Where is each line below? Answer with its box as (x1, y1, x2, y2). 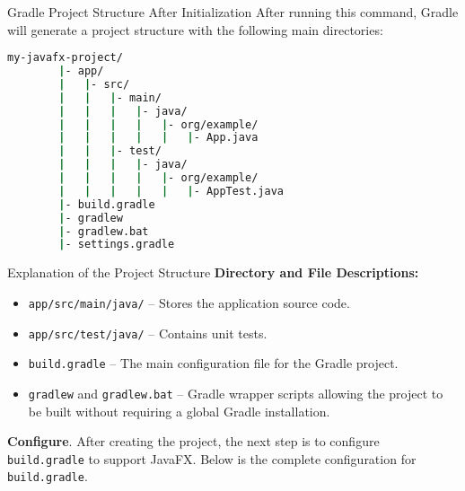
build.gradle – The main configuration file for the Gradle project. (28, 354, 399, 373)
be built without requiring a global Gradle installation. (28, 401, 330, 420)
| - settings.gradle (58, 238, 175, 251)
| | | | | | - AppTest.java (58, 184, 284, 197)
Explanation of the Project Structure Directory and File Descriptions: (7, 263, 419, 282)
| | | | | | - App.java (58, 131, 259, 145)
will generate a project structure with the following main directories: (7, 20, 383, 39)
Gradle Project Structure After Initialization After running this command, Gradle (7, 3, 459, 21)
